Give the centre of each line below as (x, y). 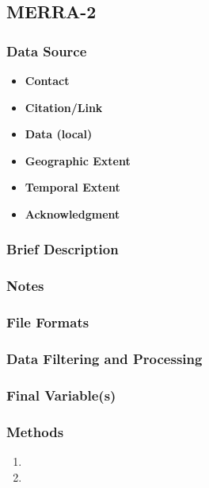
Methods (35, 431)
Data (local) (59, 134)
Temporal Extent (72, 187)
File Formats (48, 322)
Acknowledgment (72, 213)
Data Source (47, 50)
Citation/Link (64, 107)
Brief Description (63, 249)
